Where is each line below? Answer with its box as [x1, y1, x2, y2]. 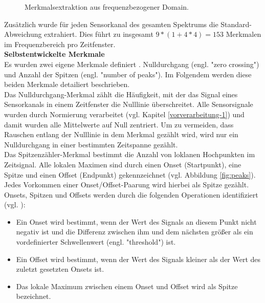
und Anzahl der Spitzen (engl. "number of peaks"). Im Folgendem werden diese [4, 69, 252, 79]
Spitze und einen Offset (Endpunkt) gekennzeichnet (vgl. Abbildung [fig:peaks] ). [4, 169, 256, 180]
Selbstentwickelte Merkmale [4, 49, 105, 59]
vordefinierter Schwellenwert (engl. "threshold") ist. [16, 236, 176, 247]
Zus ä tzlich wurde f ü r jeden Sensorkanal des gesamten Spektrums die [4, 18, 218, 29]
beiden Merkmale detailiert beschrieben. [4, 79, 130, 90]
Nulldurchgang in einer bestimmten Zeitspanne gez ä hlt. [4, 139, 178, 149]
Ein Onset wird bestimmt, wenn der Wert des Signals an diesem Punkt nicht [16, 216, 257, 227]
